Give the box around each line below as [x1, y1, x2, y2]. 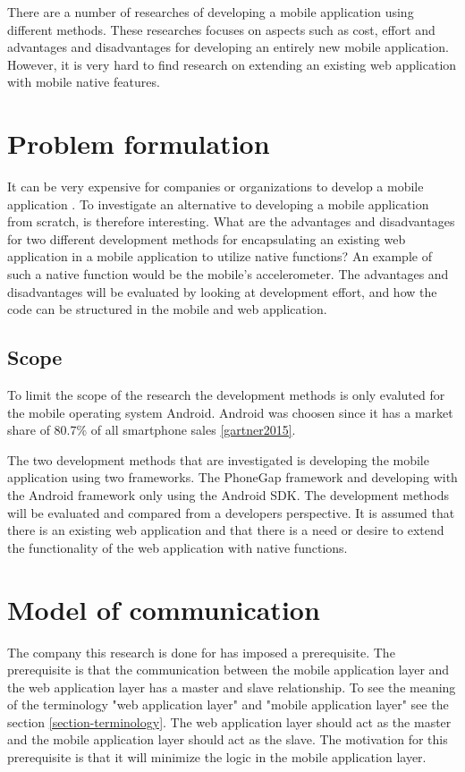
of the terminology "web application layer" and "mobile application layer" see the [7, 695, 449, 714]
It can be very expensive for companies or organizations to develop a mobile [7, 177, 424, 196]
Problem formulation [7, 125, 270, 162]
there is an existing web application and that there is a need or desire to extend [7, 521, 444, 539]
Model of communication [7, 590, 320, 627]
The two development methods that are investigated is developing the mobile [7, 450, 429, 469]
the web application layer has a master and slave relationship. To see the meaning [7, 677, 456, 696]
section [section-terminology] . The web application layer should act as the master [7, 712, 452, 731]
